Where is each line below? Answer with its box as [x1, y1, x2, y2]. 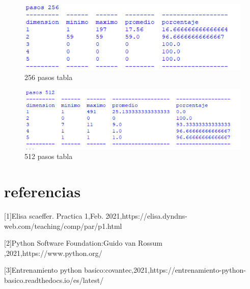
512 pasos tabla [24, 151, 73, 162]
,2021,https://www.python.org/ [4, 247, 102, 258]
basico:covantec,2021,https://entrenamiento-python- [84, 265, 246, 275]
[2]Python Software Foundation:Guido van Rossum [4, 238, 162, 248]
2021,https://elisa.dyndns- [105, 211, 188, 221]
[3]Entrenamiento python [4, 265, 82, 275]
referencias [4, 181, 81, 202]
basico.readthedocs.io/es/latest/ [4, 275, 104, 285]
